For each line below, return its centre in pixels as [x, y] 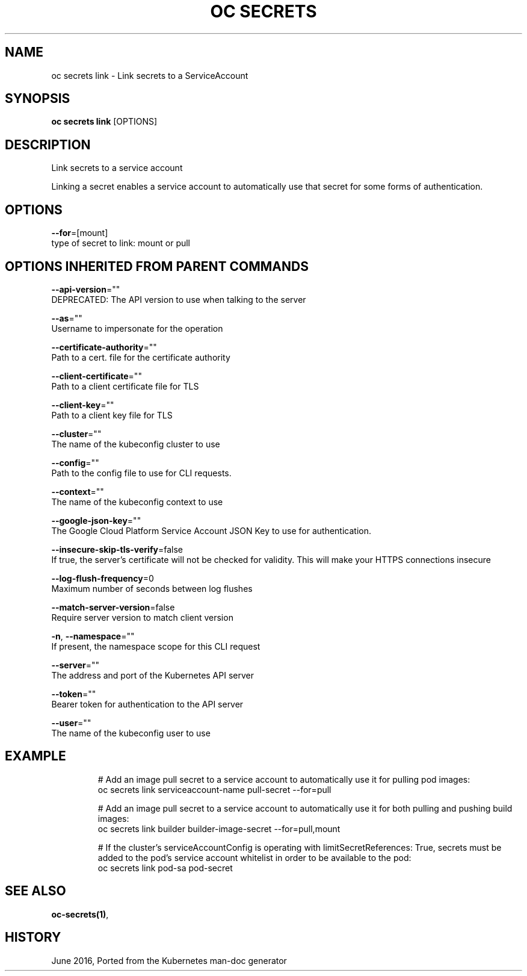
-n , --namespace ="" [93, 636]
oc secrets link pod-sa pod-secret [165, 868]
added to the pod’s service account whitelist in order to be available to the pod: [254, 857]
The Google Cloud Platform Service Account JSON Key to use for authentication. [211, 530]
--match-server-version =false [113, 607]
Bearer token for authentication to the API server [147, 704]
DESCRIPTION [48, 145]
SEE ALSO [35, 891]
